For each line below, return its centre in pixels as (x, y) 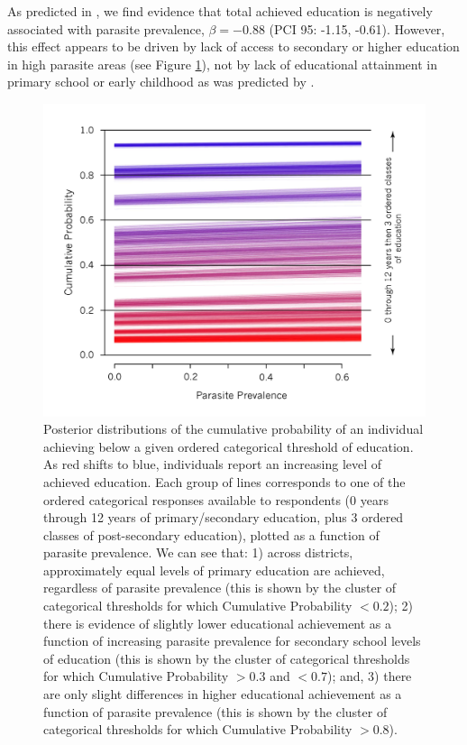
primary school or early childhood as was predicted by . (161, 82)
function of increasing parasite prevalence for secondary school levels (232, 641)
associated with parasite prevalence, (106, 28)
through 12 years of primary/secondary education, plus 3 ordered (224, 517)
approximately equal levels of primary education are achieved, (214, 570)
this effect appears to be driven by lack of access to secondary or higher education (233, 46)
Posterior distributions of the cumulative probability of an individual (233, 429)
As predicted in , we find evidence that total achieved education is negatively (220, 11)
